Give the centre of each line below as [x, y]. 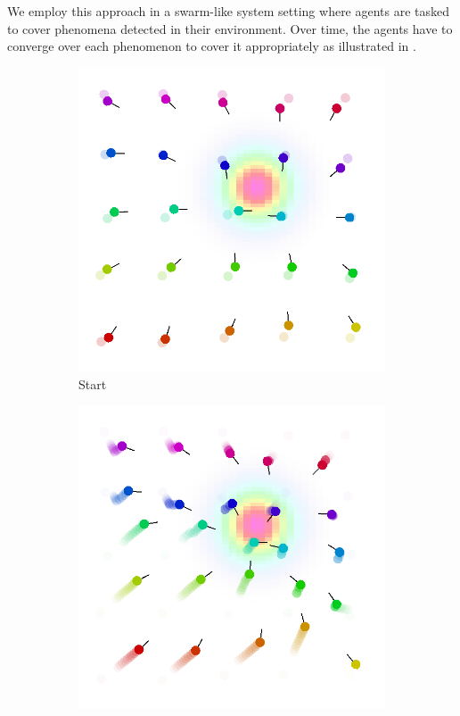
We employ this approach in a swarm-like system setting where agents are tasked [229, 11]
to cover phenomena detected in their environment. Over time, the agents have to [230, 28]
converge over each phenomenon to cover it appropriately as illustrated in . [212, 46]
